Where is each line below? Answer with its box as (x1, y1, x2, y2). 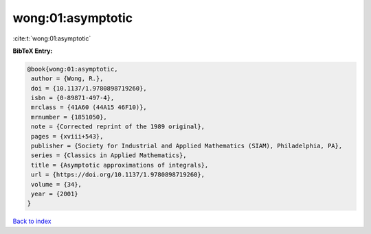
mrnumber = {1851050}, (31, 113, 108, 121)
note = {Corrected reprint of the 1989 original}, (31, 123, 205, 130)
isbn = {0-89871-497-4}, (31, 94, 115, 102)
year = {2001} (31, 190, 78, 198)
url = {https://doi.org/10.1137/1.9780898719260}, (31, 171, 205, 178)
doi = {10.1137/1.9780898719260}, (31, 84, 147, 92)
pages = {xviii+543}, (31, 132, 104, 140)
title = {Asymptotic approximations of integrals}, (31, 161, 209, 169)
